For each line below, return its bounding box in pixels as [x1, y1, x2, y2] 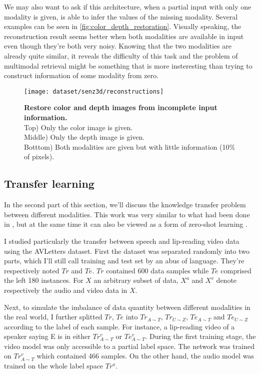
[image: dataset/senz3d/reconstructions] [24, 88, 164, 95]
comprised [220, 265, 251, 275]
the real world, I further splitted [4, 311, 102, 322]
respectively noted [4, 265, 59, 275]
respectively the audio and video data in [4, 284, 127, 295]
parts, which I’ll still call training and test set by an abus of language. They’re [4, 255, 244, 266]
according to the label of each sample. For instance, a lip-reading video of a [4, 321, 235, 331]
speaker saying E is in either [4, 331, 90, 341]
